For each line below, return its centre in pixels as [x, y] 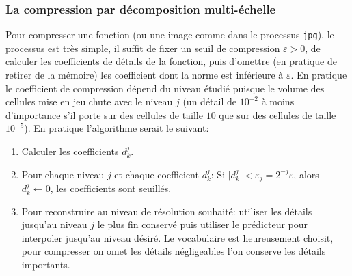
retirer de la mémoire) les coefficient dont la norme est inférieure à [145, 75]
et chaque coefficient [157, 174]
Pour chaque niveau [63, 174]
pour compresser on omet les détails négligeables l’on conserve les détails [174, 251]
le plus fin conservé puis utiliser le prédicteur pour [203, 224]
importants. [46, 265]
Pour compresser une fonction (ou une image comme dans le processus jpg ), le [170, 34]
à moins [278, 101]
